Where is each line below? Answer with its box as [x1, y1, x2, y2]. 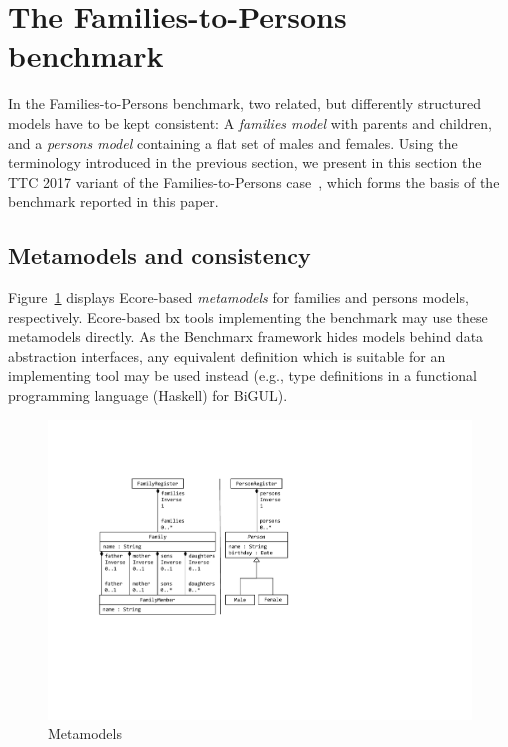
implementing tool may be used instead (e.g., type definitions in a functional [8, 365, 477, 386]
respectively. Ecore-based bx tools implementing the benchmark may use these [8, 306, 488, 327]
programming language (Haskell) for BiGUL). [8, 385, 288, 406]
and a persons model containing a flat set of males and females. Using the [8, 132, 458, 153]
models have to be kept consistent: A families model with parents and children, [8, 112, 492, 133]
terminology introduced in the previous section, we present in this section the [8, 152, 482, 173]
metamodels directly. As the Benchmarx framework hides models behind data [8, 326, 484, 347]
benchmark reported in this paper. [8, 191, 219, 212]
